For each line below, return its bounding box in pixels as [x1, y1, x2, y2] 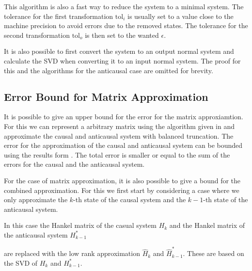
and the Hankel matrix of [169, 220, 245, 230]
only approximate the [4, 194, 68, 205]
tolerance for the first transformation [4, 11, 113, 21]
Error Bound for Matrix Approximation [4, 89, 208, 104]
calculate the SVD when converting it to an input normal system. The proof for [4, 55, 241, 65]
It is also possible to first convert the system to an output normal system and [4, 46, 234, 56]
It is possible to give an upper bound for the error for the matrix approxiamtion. [4, 112, 243, 122]
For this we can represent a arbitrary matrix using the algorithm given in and [4, 121, 235, 131]
